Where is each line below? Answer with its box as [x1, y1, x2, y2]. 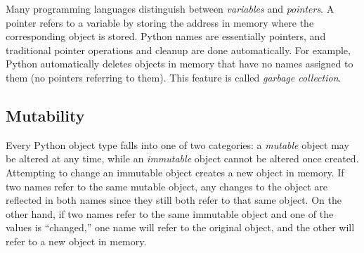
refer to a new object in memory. [6, 233, 147, 248]
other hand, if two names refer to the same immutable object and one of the [6, 206, 334, 221]
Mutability [6, 104, 85, 126]
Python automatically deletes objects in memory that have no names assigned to [6, 56, 353, 71]
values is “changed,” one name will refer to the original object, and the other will [6, 220, 355, 235]
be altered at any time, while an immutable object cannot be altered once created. [6, 151, 359, 166]
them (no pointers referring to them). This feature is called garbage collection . [6, 70, 342, 84]
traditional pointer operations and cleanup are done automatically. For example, [6, 42, 351, 57]
